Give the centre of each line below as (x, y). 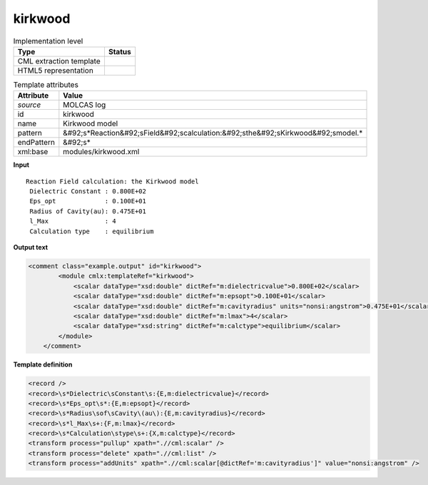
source (29, 105)
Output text (31, 247)
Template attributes (46, 85)
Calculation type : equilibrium (92, 231)
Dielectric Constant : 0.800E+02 (88, 192)
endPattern (36, 143)
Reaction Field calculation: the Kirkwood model (112, 181)
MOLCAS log (85, 105)
